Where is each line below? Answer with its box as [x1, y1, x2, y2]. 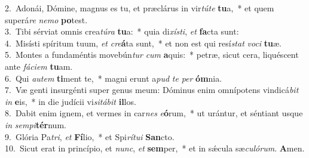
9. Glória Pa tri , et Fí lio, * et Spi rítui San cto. [5, 130, 175, 142]
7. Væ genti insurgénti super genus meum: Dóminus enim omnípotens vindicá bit [5, 83, 299, 96]
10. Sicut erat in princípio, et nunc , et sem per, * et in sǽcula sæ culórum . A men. [5, 142, 305, 154]
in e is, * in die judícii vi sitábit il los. [5, 95, 136, 107]
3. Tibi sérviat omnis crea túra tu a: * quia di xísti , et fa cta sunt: [5, 25, 239, 38]
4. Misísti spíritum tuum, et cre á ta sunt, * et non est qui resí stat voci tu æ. [5, 36, 282, 49]
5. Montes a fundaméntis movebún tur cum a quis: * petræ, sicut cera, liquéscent [5, 48, 299, 61]
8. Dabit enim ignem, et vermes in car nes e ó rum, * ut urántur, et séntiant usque [5, 107, 303, 119]
